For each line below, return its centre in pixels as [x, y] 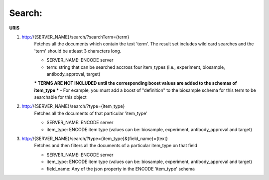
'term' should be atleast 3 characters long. [78, 51]
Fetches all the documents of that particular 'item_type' [91, 113]
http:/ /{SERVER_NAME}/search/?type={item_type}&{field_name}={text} [95, 139]
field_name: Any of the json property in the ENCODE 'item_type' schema [121, 169]
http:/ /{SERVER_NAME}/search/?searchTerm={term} [75, 37]
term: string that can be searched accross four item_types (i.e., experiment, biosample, [136, 67]
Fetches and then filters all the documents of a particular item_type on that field [116, 146]
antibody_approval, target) [73, 74]
